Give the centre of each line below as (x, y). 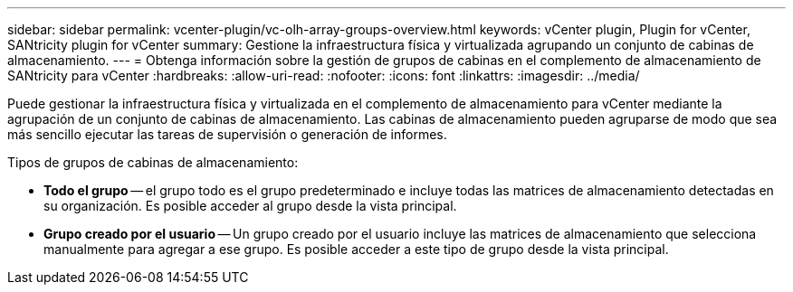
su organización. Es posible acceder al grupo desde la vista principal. (250, 206)
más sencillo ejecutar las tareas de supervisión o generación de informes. (227, 134)
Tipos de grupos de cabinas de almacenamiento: (153, 162)
